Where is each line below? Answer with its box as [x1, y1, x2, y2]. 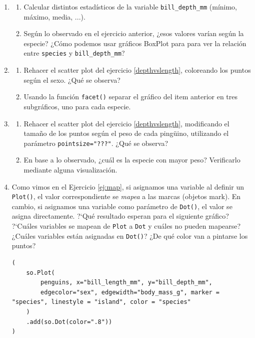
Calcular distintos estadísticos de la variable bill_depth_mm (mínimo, [23, 2, 237, 12]
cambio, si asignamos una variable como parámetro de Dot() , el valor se [11, 201, 232, 211]
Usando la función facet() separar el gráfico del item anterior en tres [23, 91, 238, 102]
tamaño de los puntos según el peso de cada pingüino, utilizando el [23, 128, 229, 138]
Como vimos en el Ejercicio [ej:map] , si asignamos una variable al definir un [11, 181, 244, 192]
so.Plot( [26, 269, 55, 276]
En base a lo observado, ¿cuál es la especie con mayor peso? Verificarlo [23, 154, 240, 165]
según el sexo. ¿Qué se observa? [23, 74, 120, 85]
